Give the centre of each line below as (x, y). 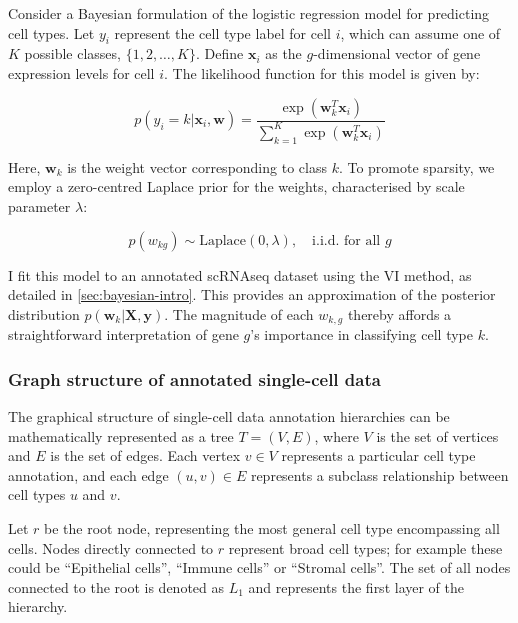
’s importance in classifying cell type (361, 334)
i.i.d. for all (346, 240)
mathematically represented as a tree (121, 435)
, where (336, 435)
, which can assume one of (420, 32)
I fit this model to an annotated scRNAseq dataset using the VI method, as (240, 274)
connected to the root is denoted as (116, 586)
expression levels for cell (81, 72)
